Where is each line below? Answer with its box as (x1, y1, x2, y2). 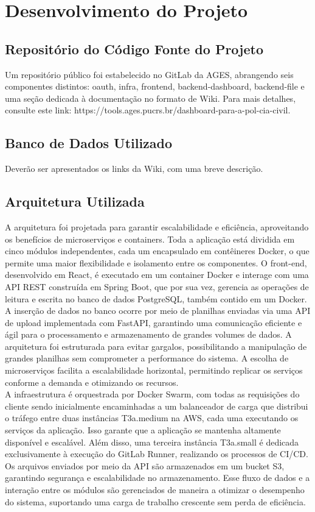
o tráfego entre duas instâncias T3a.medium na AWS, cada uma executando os (5, 411, 299, 424)
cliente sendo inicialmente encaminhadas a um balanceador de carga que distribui (5, 399, 308, 412)
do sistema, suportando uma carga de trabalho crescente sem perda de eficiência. (5, 495, 306, 508)
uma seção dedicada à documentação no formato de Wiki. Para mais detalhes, (5, 91, 296, 104)
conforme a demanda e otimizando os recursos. (5, 375, 179, 388)
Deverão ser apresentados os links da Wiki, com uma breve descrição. (5, 162, 263, 175)
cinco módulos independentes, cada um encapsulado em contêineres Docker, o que (5, 244, 310, 257)
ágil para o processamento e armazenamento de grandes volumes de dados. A (5, 328, 292, 341)
